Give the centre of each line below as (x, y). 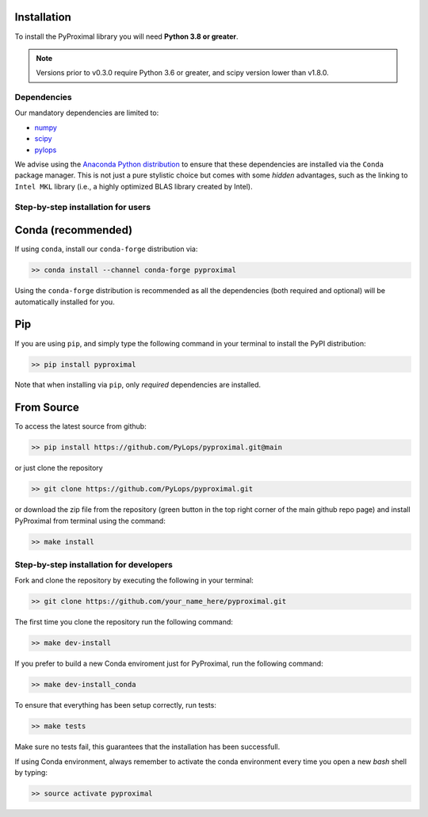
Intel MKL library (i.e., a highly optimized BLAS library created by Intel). (134, 186)
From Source (47, 408)
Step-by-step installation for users (82, 207)
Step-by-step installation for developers (94, 565)
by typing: (31, 773)
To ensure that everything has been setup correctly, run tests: (116, 705)
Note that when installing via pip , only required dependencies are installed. (138, 385)
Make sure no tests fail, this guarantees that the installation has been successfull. (147, 747)
